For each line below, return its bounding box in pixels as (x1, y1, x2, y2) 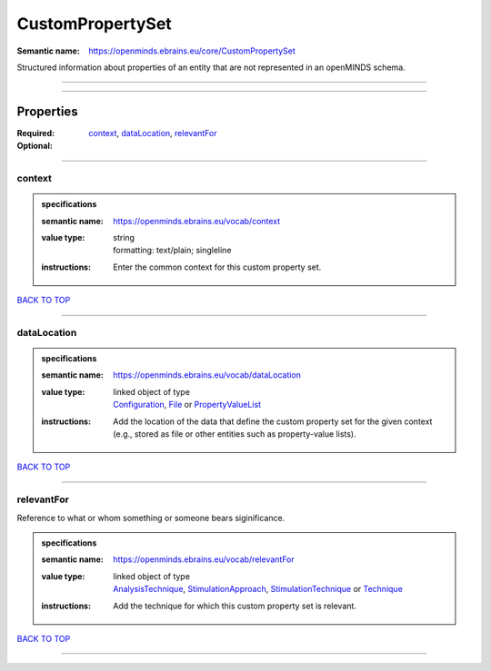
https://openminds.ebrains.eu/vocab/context (113, 215, 281, 226)
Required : (16, 127, 55, 138)
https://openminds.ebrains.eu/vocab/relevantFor (113, 554, 295, 565)
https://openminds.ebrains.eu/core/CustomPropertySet (88, 45, 296, 56)
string (113, 232, 135, 242)
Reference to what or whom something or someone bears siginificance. (16, 512, 286, 523)
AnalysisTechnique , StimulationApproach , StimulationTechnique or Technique (113, 584, 404, 595)
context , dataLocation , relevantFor (88, 127, 217, 138)
